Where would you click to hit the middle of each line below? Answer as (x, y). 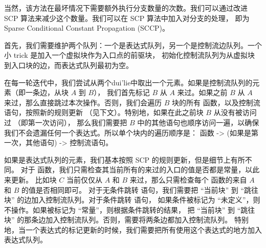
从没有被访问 (235, 112)
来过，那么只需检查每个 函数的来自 (188, 179)
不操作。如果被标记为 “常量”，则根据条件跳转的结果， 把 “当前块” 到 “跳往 (130, 209)
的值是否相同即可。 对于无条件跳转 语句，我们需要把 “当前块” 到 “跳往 (140, 189)
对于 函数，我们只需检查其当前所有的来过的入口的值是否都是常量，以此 (140, 170)
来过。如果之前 (202, 92)
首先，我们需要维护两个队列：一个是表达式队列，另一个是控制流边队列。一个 (133, 45)
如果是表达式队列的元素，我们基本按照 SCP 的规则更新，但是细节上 (117, 159)
